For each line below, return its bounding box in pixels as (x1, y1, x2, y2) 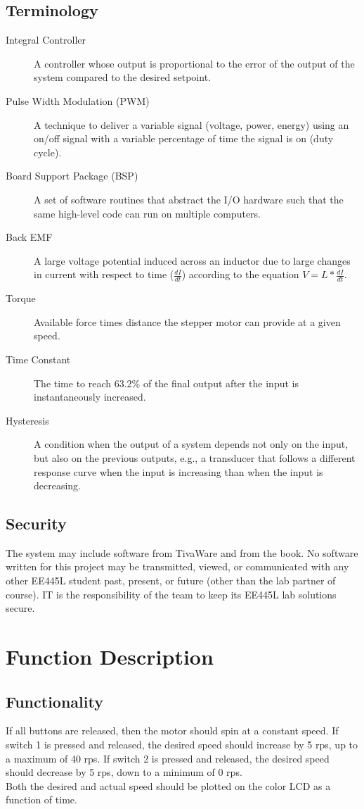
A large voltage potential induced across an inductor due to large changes (34, 253, 351, 268)
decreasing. (34, 478, 82, 493)
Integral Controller (6, 32, 86, 47)
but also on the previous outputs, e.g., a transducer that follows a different (34, 450, 356, 465)
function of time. (6, 792, 77, 807)
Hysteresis (6, 413, 49, 427)
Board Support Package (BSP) (6, 168, 138, 183)
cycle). (34, 144, 62, 159)
